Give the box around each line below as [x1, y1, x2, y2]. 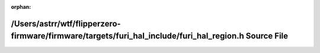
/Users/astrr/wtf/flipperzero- [11, 18, 121, 29]
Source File [245, 31, 289, 41]
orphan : [11, 4, 31, 10]
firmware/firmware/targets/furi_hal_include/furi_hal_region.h [11, 31, 244, 41]
